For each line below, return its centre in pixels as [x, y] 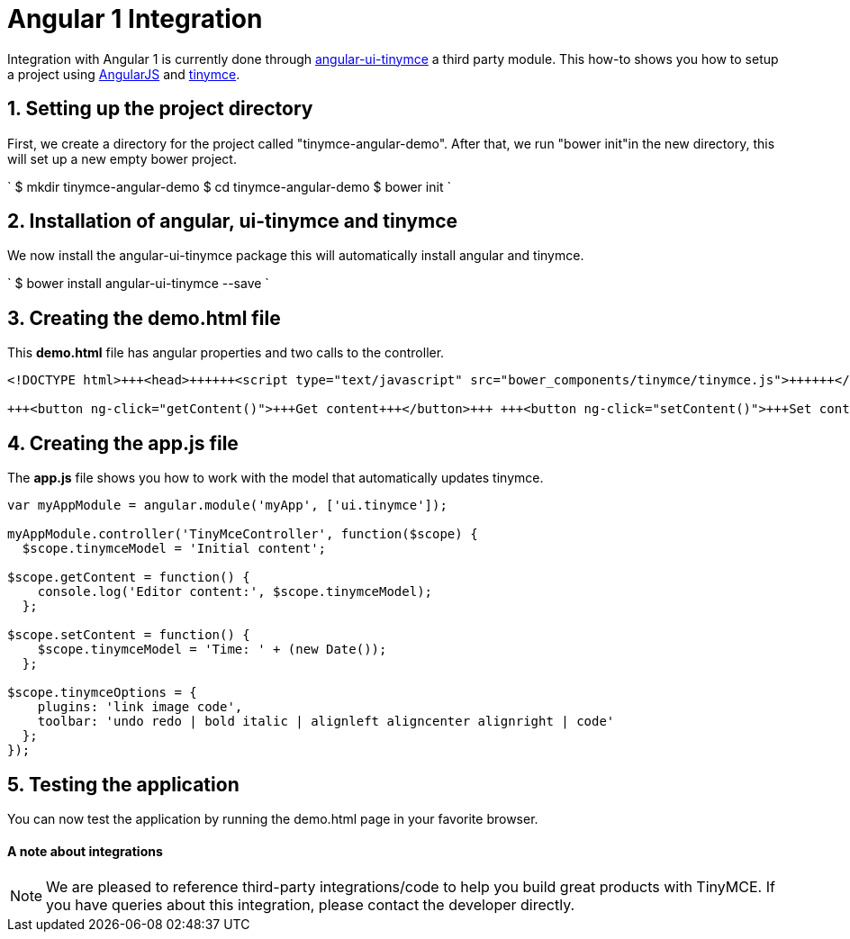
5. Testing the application [123, 784]
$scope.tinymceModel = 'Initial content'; [174, 549]
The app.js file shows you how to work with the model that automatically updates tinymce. [276, 478]
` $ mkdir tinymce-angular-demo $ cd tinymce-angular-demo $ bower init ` [229, 186]
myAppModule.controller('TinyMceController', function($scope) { [243, 534]
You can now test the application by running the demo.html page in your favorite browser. [273, 818]
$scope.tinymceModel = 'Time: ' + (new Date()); [212, 650]
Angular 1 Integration [135, 19]
